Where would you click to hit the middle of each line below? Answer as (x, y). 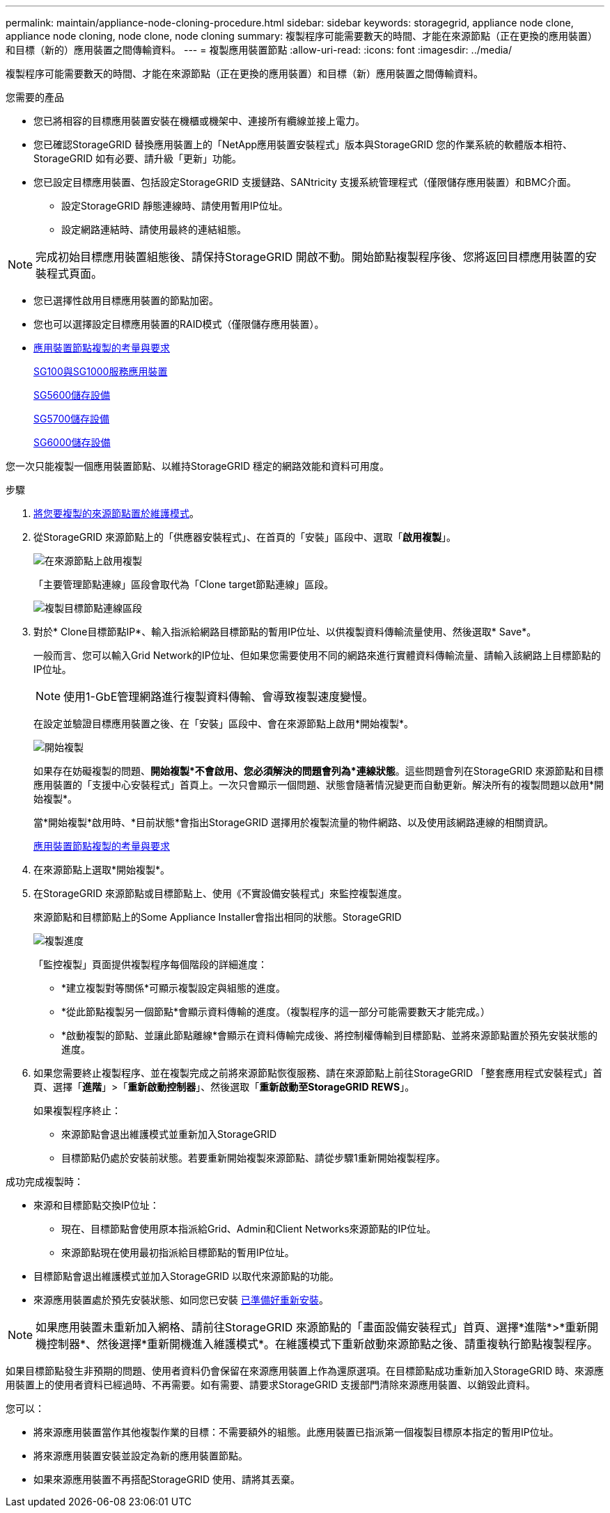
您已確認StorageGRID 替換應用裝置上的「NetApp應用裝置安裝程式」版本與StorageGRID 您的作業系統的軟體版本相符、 (303, 144)
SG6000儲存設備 (72, 442)
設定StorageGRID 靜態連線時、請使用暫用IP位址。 (175, 206)
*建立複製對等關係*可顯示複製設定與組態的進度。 (174, 988)
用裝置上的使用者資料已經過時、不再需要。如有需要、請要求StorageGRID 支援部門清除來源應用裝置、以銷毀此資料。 (271, 1385)
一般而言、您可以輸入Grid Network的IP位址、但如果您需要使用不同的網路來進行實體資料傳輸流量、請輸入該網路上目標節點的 (317, 655)
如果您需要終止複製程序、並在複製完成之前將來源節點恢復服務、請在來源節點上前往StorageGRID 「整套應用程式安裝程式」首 (318, 1073)
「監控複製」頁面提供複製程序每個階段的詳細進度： (150, 964)
